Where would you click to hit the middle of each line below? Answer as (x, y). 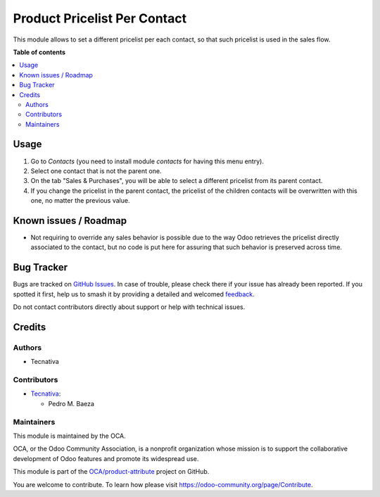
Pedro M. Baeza (71, 403)
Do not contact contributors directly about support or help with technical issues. (129, 307)
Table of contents (39, 52)
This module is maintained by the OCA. (69, 436)
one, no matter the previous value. (80, 201)
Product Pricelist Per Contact (100, 18)
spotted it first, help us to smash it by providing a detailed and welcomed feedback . (134, 294)
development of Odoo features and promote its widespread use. (106, 458)
